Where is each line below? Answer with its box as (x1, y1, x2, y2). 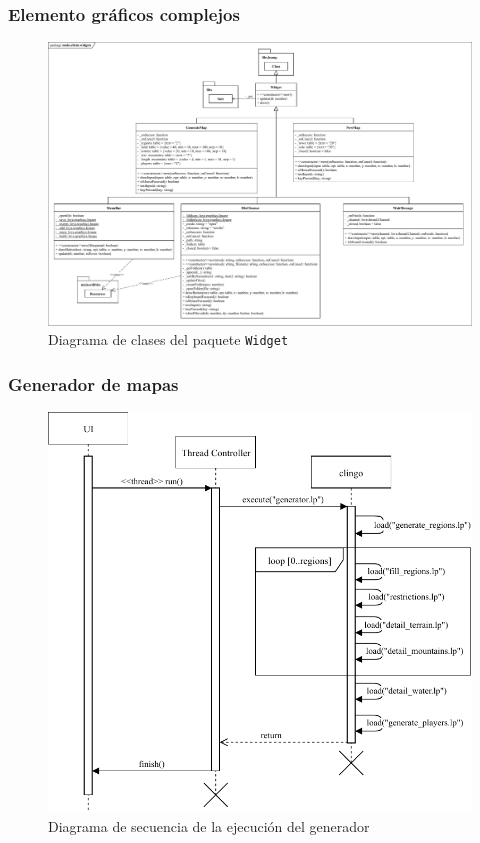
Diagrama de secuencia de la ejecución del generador (48, 815, 370, 836)
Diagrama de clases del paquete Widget (48, 329, 289, 350)
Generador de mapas (8, 372, 179, 397)
